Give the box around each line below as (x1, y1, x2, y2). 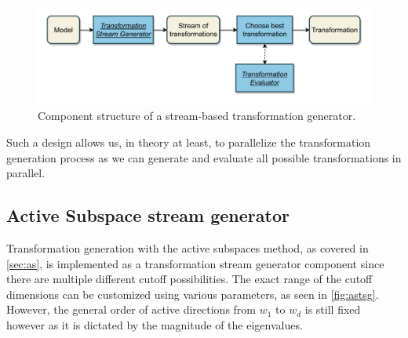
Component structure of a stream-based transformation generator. (38, 107, 356, 124)
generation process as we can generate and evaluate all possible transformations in (6, 149, 402, 165)
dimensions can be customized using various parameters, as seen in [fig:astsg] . (6, 285, 379, 302)
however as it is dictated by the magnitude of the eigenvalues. (6, 317, 303, 333)
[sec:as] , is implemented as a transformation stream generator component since (6, 255, 384, 271)
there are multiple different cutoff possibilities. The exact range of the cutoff (6, 271, 373, 287)
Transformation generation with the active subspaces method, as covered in (6, 240, 369, 256)
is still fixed (304, 301, 361, 318)
